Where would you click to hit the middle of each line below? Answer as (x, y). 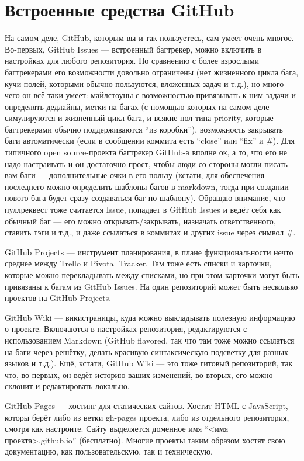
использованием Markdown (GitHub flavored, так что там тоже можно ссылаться (150, 340)
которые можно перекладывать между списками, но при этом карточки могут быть (152, 275)
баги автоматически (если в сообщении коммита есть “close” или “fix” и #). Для (150, 141)
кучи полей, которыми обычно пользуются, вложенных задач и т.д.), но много (144, 83)
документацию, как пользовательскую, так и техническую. (109, 451)
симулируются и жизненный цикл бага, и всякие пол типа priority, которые (139, 118)
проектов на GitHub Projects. (58, 298)
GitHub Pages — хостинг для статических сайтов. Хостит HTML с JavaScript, (146, 405)
